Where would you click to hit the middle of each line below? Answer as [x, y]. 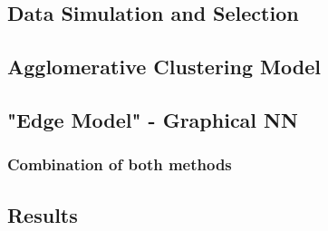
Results [43, 214]
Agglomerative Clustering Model [164, 67]
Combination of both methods [120, 164]
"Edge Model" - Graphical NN [153, 119]
